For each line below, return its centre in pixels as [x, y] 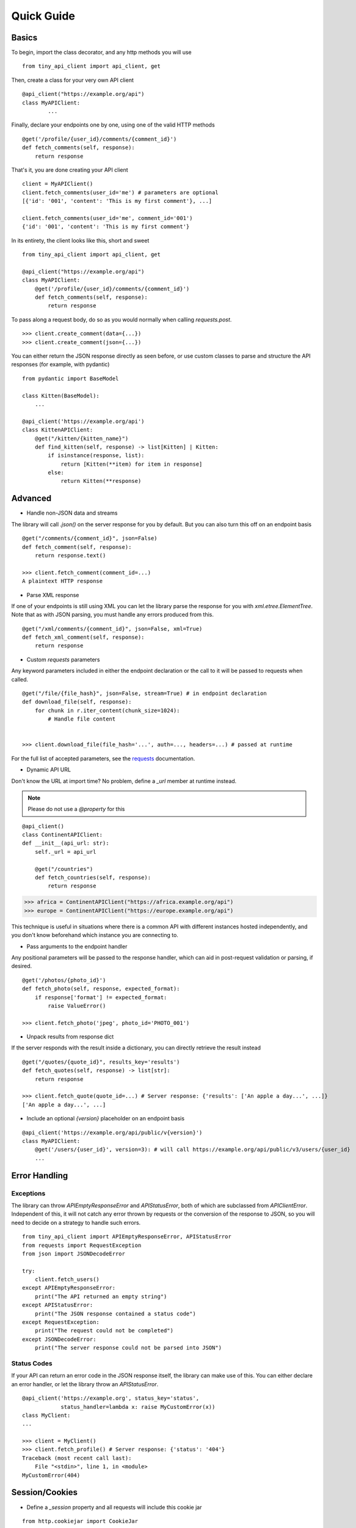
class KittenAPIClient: [58, 430]
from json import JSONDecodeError [74, 1254]
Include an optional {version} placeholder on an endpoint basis [106, 1118]
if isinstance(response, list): [96, 456]
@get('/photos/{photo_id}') [64, 980]
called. [20, 679]
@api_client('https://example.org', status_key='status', [111, 1398]
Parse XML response [53, 595]
